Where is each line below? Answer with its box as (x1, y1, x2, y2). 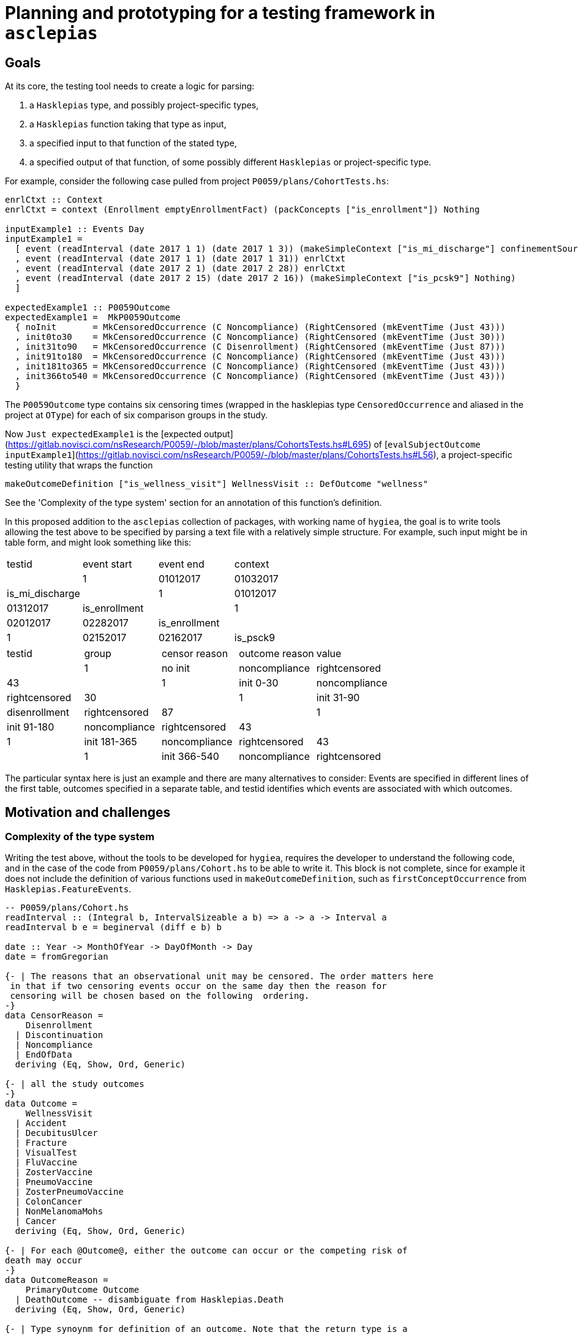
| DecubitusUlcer (15, 1128, 98, 1138)
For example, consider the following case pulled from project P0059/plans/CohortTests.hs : (5, 176, 389, 187)
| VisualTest (15, 1148, 78, 1158)
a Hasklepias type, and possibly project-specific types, (29, 100, 259, 111)
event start (82, 558, 132, 571)
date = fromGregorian (5, 952, 108, 962)
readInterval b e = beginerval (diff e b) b (5, 922, 222, 933)
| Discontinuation (15, 1030, 103, 1040)
